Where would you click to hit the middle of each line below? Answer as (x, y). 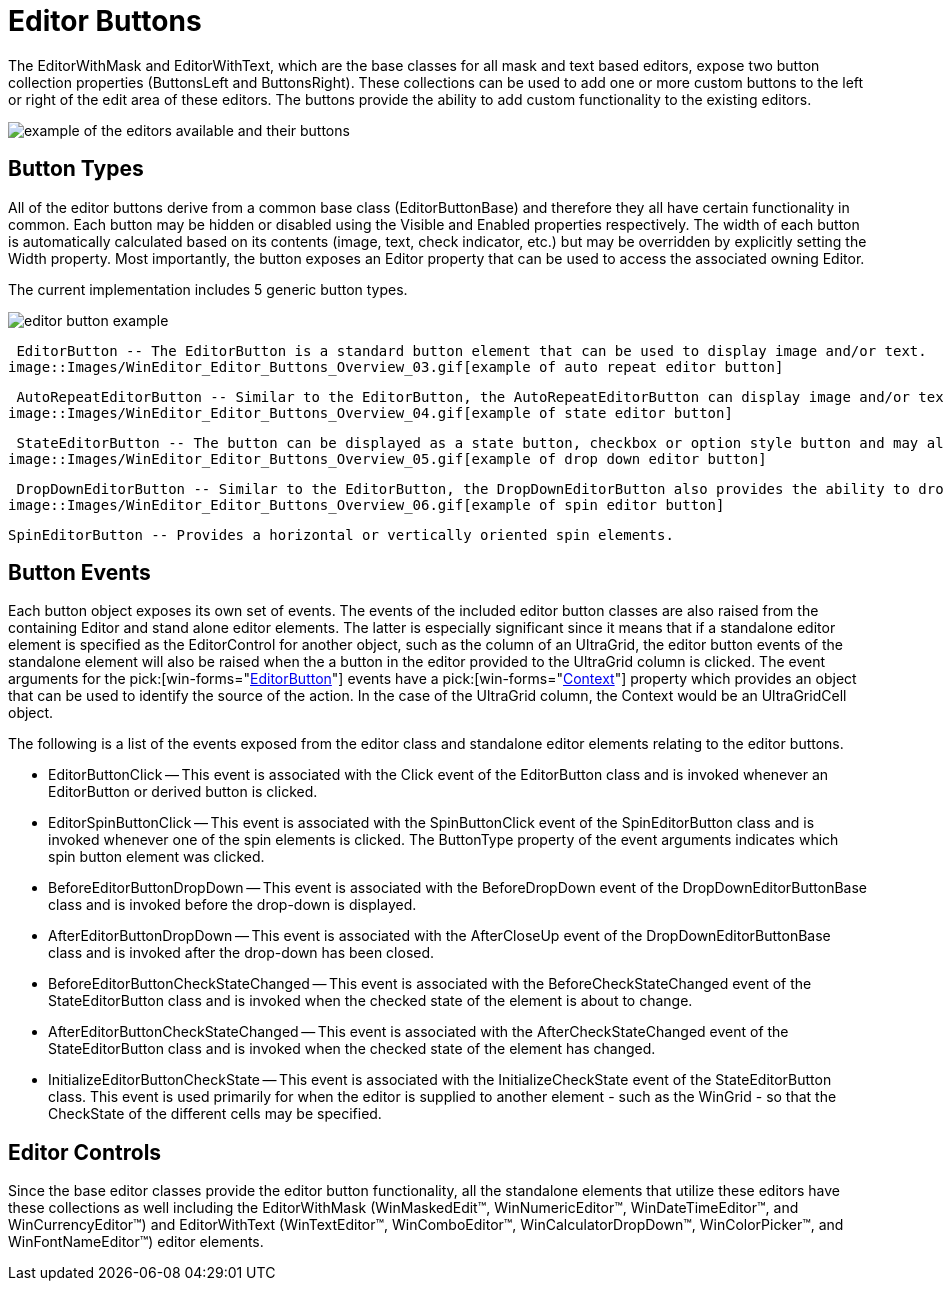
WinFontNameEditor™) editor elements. (136, 1242)
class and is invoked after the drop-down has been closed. (241, 953)
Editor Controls (85, 1152)
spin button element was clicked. (156, 857)
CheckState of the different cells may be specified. (215, 1114)
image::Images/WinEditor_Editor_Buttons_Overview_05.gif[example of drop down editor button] (387, 458)
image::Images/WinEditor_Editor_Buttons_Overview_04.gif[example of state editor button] (370, 412)
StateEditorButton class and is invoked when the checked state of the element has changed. (352, 1049)
